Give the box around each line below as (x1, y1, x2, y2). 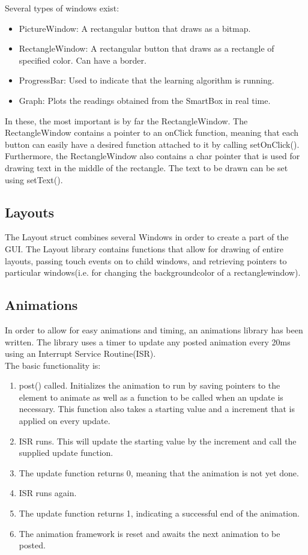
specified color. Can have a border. (19, 53, 146, 66)
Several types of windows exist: (5, 2, 119, 14)
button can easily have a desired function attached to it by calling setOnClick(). (5, 138, 300, 150)
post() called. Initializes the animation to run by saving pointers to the (19, 379, 280, 392)
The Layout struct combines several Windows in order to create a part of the (5, 231, 289, 243)
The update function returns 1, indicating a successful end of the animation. (19, 507, 300, 520)
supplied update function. (19, 446, 113, 459)
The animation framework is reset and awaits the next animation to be (19, 527, 280, 539)
